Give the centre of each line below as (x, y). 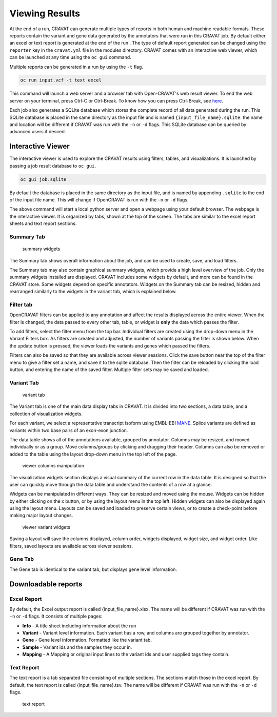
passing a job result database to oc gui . (53, 166)
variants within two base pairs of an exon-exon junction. (69, 430)
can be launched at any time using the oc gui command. (71, 57)
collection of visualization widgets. (46, 414)
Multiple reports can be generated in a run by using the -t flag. (76, 67)
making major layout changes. (41, 516)
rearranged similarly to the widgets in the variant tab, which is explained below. (93, 292)
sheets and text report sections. (43, 223)
